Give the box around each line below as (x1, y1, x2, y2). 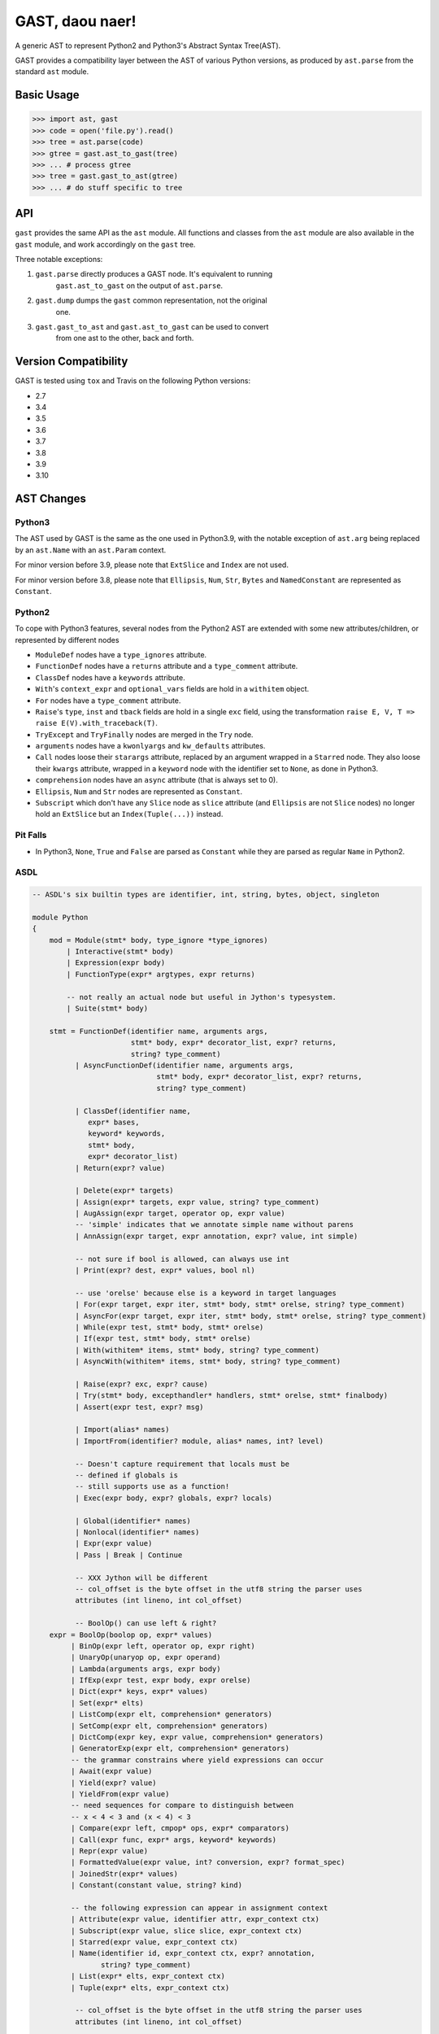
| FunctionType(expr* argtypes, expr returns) (66, 969, 255, 979)
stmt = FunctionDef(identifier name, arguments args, (49, 1026, 268, 1036)
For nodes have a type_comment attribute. (35, 696, 181, 705)
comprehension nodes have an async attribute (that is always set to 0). (35, 775, 278, 785)
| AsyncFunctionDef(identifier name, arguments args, (74, 1060, 294, 1070)
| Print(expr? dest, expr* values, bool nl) (74, 1266, 255, 1275)
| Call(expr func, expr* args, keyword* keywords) (70, 1835, 277, 1844)
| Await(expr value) (70, 1766, 153, 1776)
